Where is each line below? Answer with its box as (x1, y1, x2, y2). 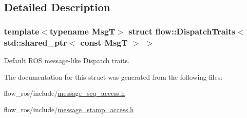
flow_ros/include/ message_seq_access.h (4, 88, 125, 98)
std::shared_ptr (4, 36, 67, 48)
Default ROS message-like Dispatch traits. (4, 55, 130, 65)
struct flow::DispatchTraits (129, 25, 236, 37)
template (4, 25, 39, 37)
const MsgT (80, 36, 128, 48)
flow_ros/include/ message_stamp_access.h (4, 104, 134, 114)
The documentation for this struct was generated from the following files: (4, 71, 223, 82)
